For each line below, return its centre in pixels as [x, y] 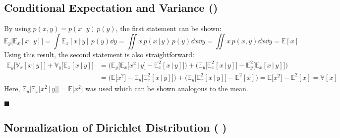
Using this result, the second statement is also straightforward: [99, 54]
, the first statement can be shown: [169, 28]
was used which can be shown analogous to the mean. [167, 88]
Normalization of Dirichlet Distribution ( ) [115, 127]
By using [17, 28]
